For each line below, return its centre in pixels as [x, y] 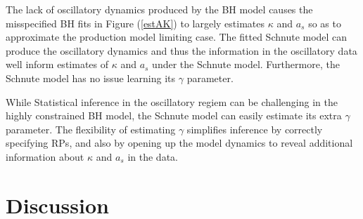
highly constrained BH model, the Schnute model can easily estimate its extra [174, 115]
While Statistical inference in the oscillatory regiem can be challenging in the [172, 101]
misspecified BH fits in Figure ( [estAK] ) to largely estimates [135, 23]
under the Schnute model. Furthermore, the [246, 64]
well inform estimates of [57, 64]
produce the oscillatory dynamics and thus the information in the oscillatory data [181, 50]
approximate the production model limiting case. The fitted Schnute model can [177, 37]
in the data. [153, 156]
